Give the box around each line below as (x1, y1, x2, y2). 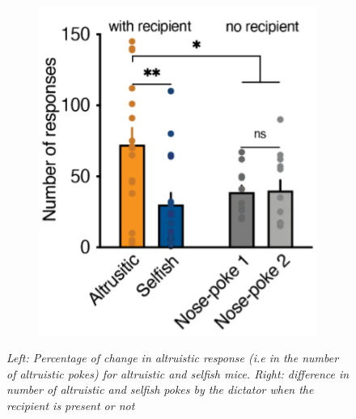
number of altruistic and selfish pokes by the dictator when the (6, 381, 314, 398)
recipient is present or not (6, 397, 135, 413)
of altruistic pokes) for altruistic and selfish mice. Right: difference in (6, 365, 350, 382)
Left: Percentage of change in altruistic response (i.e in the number (6, 349, 339, 366)
